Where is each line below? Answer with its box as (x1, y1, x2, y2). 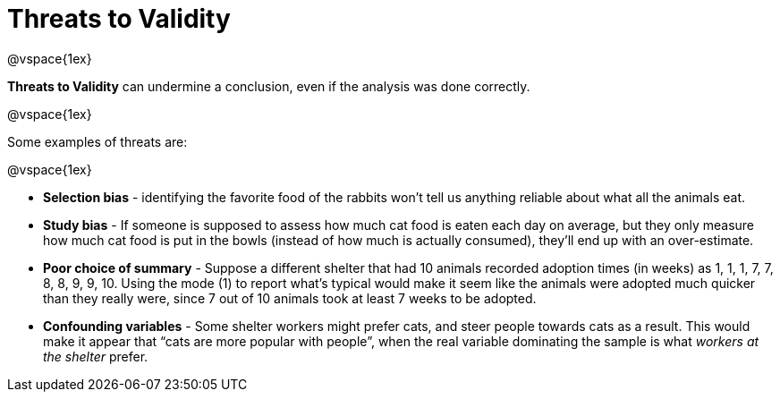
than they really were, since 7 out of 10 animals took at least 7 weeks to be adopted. (43, 290, 537, 306)
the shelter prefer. (43, 348, 148, 364)
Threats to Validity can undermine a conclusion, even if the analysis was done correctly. (7, 78, 530, 94)
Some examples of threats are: (7, 133, 188, 149)
